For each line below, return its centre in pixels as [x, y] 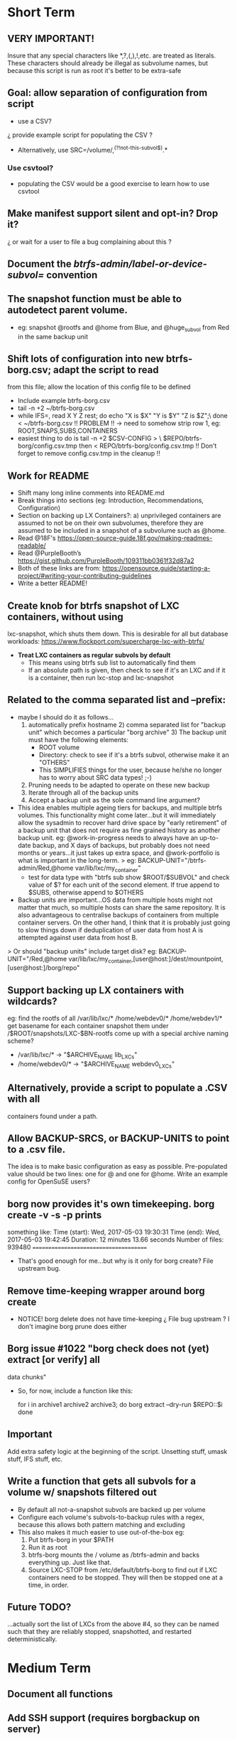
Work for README [48, 476]
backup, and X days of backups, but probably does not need [121, 845]
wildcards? [33, 1001]
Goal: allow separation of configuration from [108, 93]
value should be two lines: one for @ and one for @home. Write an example [118, 1174]
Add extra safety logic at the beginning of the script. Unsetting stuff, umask [117, 1451]
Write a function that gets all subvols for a [102, 1481]
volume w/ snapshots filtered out [82, 1492]
